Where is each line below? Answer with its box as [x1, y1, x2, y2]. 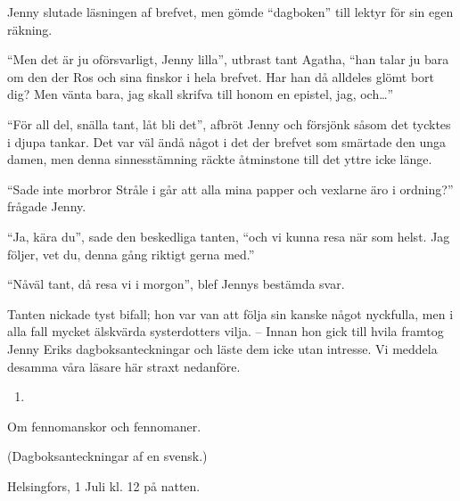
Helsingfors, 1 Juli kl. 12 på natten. [7, 476, 201, 495]
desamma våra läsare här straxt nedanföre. [7, 357, 241, 375]
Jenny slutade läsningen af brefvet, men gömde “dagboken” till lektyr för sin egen [7, 3, 454, 21]
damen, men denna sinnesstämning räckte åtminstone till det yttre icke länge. [7, 150, 432, 168]
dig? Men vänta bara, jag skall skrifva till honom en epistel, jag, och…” [7, 85, 394, 103]
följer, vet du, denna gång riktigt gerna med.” [7, 244, 255, 263]
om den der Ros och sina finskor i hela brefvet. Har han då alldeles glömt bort [7, 67, 435, 86]
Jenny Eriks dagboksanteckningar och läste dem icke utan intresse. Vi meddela [7, 339, 438, 357]
